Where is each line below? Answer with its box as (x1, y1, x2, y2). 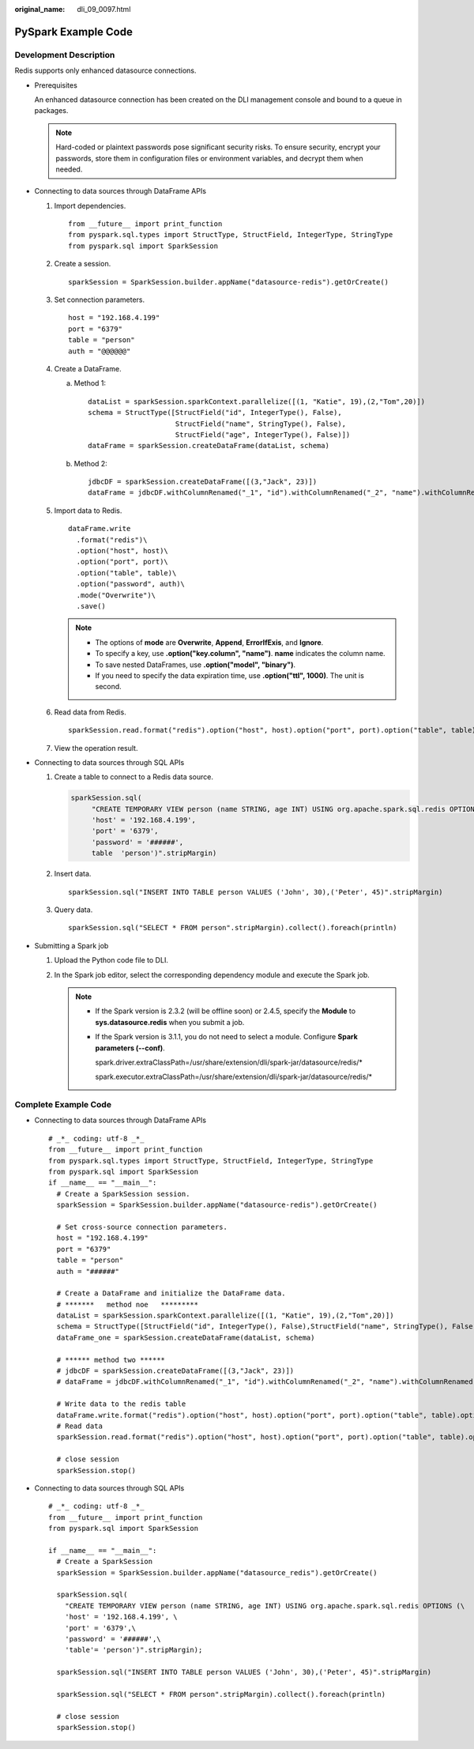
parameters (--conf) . (95, 1043, 165, 1053)
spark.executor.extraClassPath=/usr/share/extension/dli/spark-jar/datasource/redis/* (95, 1072, 373, 1082)
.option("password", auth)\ (76, 579, 186, 589)
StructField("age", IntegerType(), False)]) (175, 430, 351, 439)
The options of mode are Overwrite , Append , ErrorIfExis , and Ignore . (95, 637, 324, 647)
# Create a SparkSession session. (56, 1189, 190, 1198)
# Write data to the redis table (56, 1400, 186, 1408)
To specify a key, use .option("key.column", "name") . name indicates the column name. (95, 649, 386, 658)
